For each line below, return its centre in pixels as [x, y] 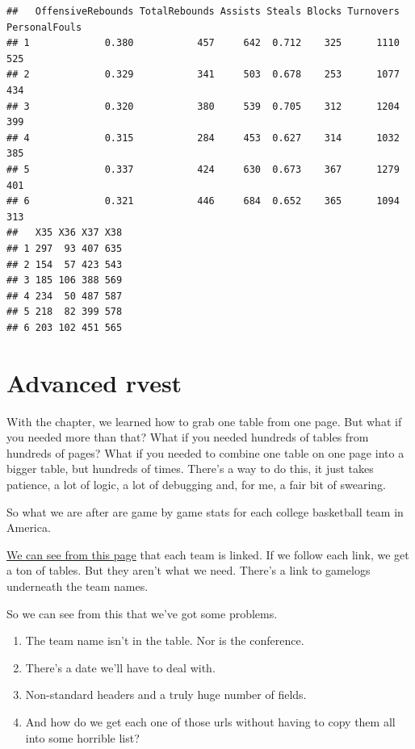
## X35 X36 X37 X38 [65, 233]
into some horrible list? [82, 737]
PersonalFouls [44, 27]
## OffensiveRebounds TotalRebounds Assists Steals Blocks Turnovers [203, 11]
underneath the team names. [78, 586]
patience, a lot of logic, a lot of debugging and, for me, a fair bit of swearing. [196, 484]
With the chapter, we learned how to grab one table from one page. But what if [204, 421]
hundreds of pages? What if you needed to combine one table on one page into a [205, 452]
